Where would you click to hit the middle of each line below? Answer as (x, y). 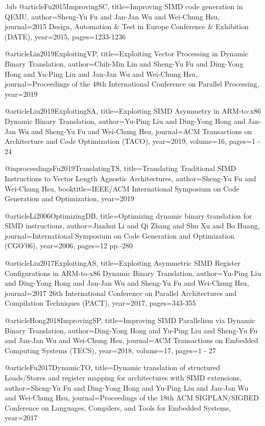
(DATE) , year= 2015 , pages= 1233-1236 (65, 36)
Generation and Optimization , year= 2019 (69, 198)
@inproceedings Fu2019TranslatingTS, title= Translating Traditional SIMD (121, 168)
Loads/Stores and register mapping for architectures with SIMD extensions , (123, 377)
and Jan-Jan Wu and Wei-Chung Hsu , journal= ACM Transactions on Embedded (131, 340)
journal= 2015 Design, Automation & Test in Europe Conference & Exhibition (127, 26)
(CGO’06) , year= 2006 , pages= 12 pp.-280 (69, 246)
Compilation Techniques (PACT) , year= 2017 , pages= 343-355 (100, 303)
